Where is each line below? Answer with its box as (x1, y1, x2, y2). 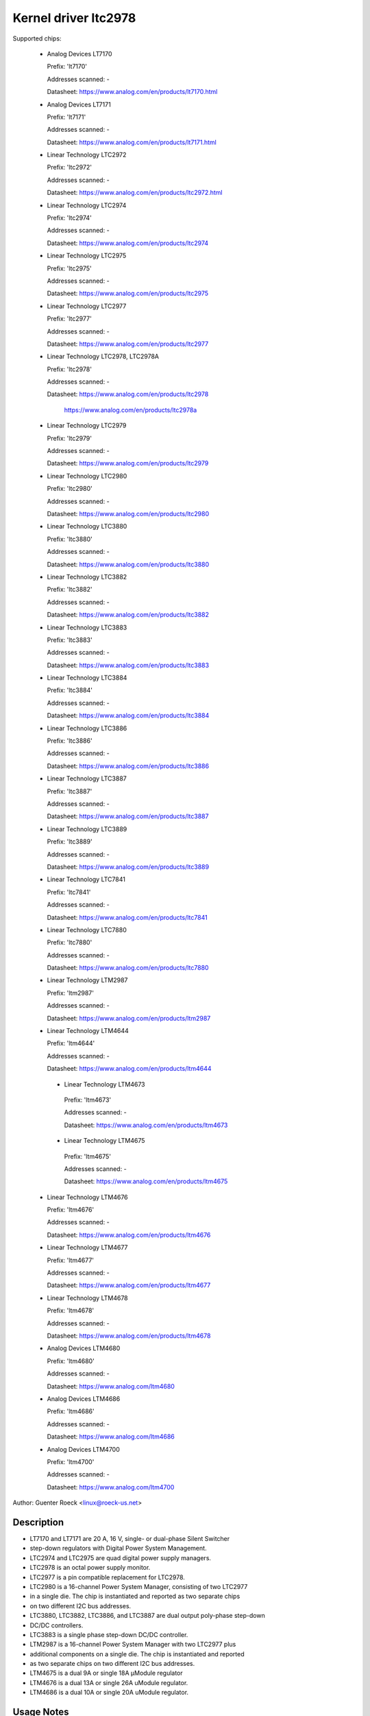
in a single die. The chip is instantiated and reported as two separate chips (29, 1592, 241, 1601)
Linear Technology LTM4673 (64, 1080, 145, 1088)
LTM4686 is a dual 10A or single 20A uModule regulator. (29, 1689, 188, 1697)
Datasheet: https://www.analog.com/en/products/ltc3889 (47, 862, 209, 871)
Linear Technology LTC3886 (47, 724, 127, 732)
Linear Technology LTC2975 (47, 251, 127, 260)
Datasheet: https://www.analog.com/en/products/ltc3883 (47, 661, 209, 669)
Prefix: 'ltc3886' (47, 737, 92, 745)
